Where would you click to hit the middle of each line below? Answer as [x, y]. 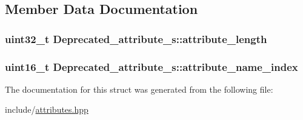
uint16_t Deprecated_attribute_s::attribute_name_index [151, 66]
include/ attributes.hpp [47, 109]
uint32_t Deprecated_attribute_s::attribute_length [136, 38]
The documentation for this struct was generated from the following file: [139, 89]
